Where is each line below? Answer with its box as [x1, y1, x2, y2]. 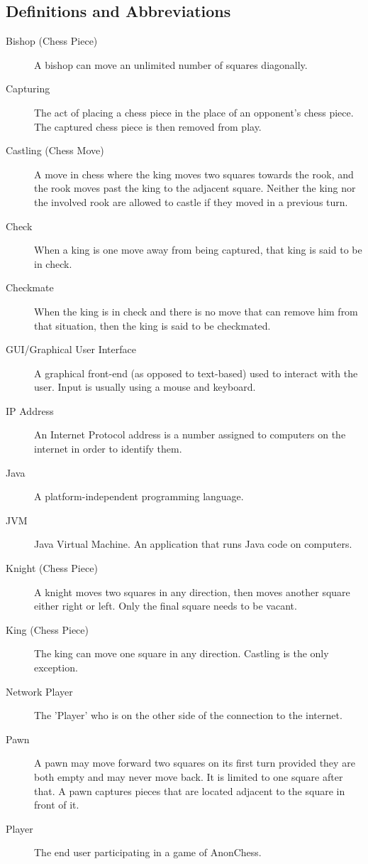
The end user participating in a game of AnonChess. [34, 845, 262, 860]
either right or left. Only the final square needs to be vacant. [34, 598, 297, 613]
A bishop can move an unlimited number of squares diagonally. [34, 57, 308, 72]
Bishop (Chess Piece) [6, 33, 98, 48]
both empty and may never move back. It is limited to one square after [34, 769, 343, 784]
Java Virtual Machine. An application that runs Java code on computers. [34, 536, 352, 551]
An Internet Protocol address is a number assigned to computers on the [34, 427, 346, 442]
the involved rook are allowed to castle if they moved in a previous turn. [34, 194, 348, 209]
